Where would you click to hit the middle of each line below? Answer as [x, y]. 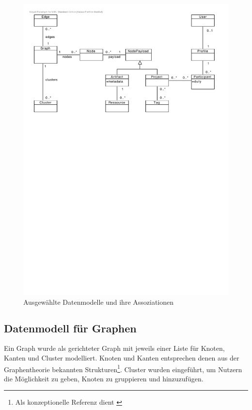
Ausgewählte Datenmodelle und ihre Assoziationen [99, 302]
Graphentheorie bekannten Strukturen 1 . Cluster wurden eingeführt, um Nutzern [123, 368]
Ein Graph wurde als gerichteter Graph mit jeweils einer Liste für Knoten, [114, 348]
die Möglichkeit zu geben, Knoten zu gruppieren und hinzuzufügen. [104, 378]
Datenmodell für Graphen [70, 328]
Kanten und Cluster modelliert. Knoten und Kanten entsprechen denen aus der [122, 357]
